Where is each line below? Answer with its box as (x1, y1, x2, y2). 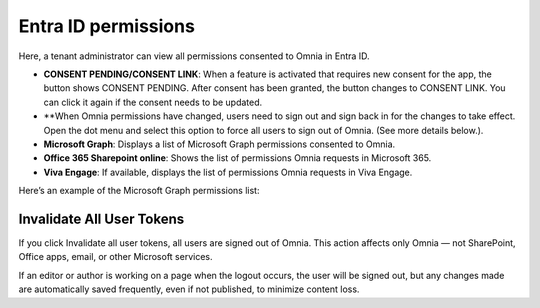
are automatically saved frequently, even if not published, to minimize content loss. (18, 283, 360, 295)
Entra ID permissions (18, 15, 195, 37)
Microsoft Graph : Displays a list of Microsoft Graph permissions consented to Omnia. (43, 138, 396, 150)
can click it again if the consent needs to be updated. (43, 96, 263, 108)
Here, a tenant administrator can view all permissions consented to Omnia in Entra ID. (18, 50, 370, 62)
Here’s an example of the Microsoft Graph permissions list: (18, 185, 260, 197)
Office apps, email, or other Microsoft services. (18, 251, 213, 263)
